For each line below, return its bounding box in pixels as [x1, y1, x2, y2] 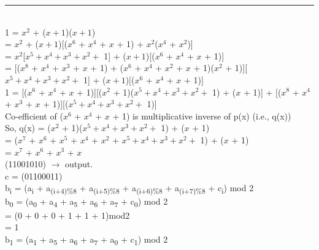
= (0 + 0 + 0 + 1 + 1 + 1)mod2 [5, 208, 130, 221]
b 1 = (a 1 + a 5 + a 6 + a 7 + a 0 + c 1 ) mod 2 [5, 232, 168, 247]
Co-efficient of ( [5, 109, 63, 122]
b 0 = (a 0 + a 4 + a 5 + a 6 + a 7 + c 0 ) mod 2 [5, 195, 168, 210]
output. [64, 157, 93, 170]
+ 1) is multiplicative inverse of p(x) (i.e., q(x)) [112, 109, 291, 122]
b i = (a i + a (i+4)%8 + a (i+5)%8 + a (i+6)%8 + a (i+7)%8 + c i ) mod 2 [5, 181, 254, 196]
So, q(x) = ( [5, 121, 51, 134]
